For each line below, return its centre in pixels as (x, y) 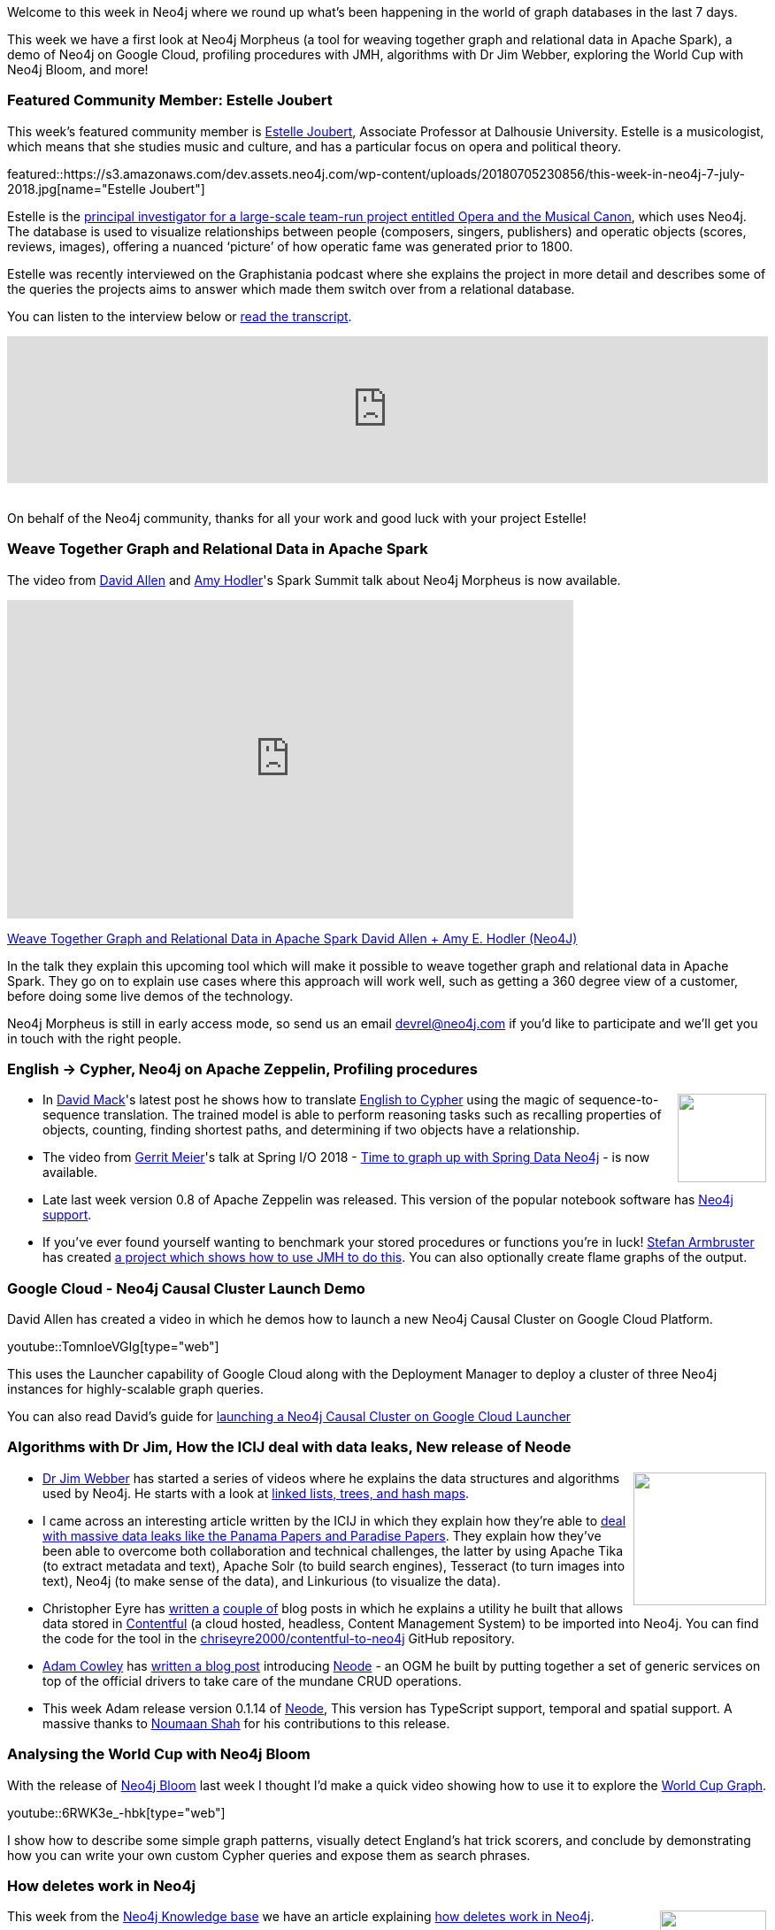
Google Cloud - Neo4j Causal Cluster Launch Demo (186, 1288)
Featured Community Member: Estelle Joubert (170, 100)
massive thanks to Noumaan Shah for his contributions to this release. (246, 1723)
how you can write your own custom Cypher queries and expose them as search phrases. (269, 1855)
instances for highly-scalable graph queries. (136, 1389)
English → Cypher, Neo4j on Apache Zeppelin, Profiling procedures (242, 1069)
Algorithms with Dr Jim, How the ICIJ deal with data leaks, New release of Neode (289, 1447)
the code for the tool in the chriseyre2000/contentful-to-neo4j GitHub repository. (279, 1638)
